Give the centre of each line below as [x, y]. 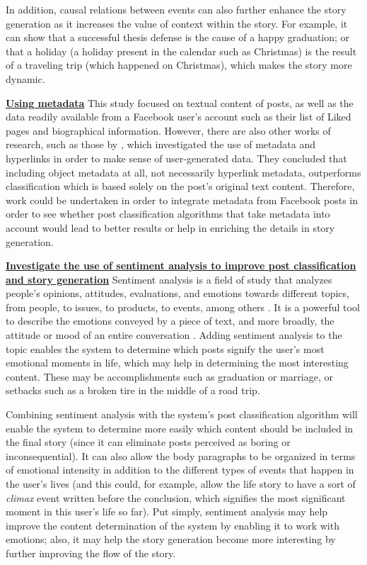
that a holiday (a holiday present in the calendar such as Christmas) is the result [181, 51]
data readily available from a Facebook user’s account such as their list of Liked [179, 117]
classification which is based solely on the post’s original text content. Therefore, [180, 186]
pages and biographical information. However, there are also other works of [168, 130]
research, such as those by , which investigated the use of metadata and [161, 144]
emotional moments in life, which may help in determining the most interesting [177, 363]
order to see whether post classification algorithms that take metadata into [168, 214]
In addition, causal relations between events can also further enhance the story [176, 9]
